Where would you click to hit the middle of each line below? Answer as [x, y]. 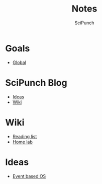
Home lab [22, 142]
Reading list [25, 136]
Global [19, 62]
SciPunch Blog [36, 82]
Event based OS [29, 176]
